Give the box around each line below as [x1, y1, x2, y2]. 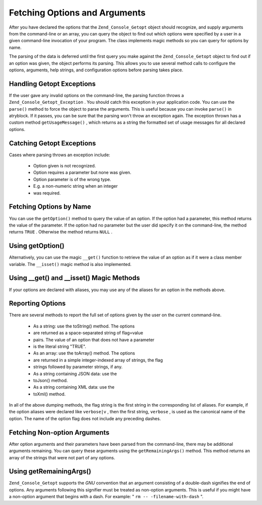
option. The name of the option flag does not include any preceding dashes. [9, 415, 161, 422]
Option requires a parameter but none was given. [33, 170, 131, 176]
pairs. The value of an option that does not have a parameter [33, 337, 155, 342]
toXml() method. [33, 391, 66, 397]
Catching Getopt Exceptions [9, 139, 96, 147]
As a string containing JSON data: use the [33, 371, 117, 376]
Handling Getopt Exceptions [9, 80, 96, 88]
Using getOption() [9, 242, 65, 250]
